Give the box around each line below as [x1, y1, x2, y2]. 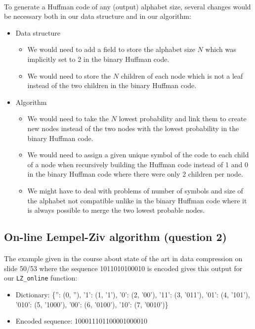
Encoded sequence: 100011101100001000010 [15, 316, 148, 326]
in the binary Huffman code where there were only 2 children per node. [27, 169, 243, 179]
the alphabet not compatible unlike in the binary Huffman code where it [27, 195, 247, 205]
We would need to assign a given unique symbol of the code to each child [27, 149, 249, 160]
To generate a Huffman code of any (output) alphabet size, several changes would [4, 1, 251, 11]
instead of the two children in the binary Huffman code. [27, 80, 197, 91]
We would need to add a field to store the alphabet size [27, 44, 195, 54]
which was [205, 44, 236, 54]
